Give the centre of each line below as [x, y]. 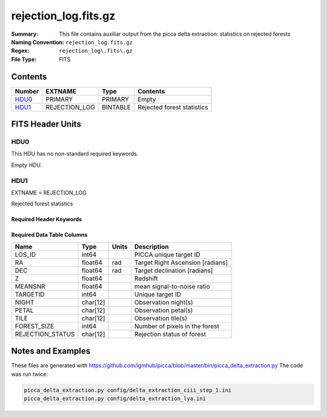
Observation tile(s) [161, 318]
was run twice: [30, 374]
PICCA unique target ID [167, 255]
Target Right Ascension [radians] [181, 262]
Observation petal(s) [163, 310]
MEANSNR [30, 286]
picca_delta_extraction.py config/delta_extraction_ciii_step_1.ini [128, 390]
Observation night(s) [163, 302]
